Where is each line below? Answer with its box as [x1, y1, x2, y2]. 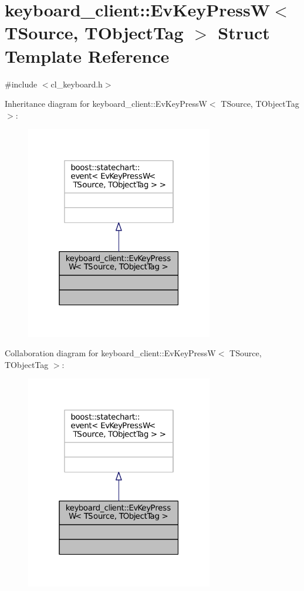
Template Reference [5, 43, 170, 67]
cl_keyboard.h [50, 77, 103, 90]
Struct [218, 21, 270, 45]
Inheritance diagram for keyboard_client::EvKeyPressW [5, 97, 207, 110]
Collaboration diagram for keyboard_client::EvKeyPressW [5, 347, 216, 359]
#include [5, 77, 38, 90]
